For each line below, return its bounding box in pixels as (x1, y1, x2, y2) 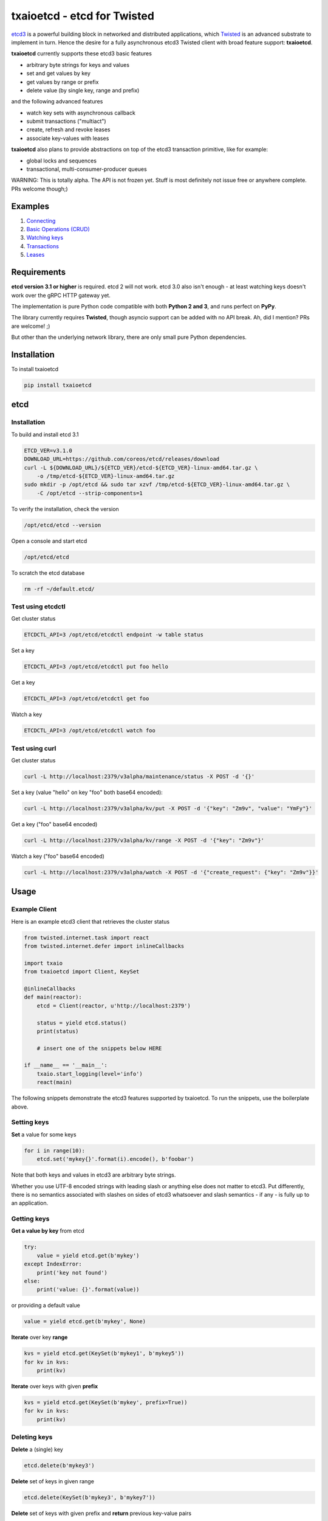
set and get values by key (26, 70, 91, 77)
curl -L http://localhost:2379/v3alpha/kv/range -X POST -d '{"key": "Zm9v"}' (24, 837, 264, 844)
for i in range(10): (24, 1147, 85, 1154)
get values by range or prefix (26, 78, 99, 85)
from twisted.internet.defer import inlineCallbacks (24, 942, 185, 949)
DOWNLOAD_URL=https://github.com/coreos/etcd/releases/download (24, 456, 220, 462)
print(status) (36, 1028, 79, 1034)
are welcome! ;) (11, 322, 50, 330)
